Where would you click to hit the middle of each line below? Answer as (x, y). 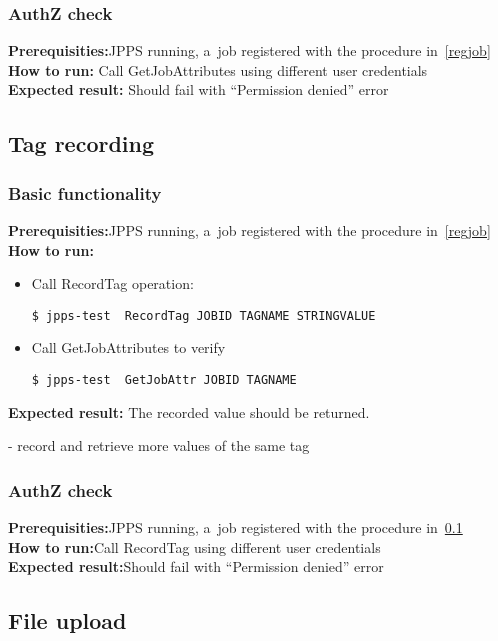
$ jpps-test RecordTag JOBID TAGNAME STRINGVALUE (203, 315)
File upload (67, 620)
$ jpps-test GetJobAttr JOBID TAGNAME (164, 380)
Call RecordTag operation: (112, 283)
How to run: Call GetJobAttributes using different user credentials (218, 69)
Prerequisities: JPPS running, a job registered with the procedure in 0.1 (235, 527)
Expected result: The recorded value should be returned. (189, 411)
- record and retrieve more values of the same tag (159, 445)
